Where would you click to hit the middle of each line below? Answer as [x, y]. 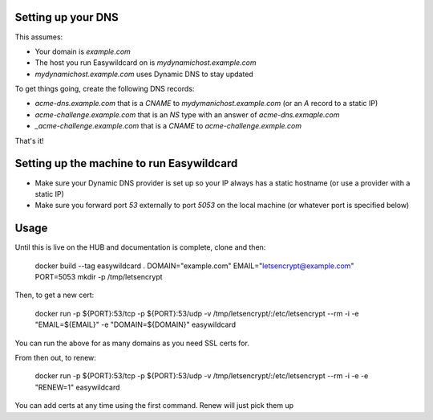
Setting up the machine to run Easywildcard [126, 163]
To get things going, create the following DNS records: [105, 89]
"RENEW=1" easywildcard [77, 387]
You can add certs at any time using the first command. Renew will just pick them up [154, 406]
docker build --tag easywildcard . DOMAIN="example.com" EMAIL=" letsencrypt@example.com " [194, 266]
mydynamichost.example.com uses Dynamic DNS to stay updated [144, 74]
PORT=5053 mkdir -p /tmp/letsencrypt [99, 277]
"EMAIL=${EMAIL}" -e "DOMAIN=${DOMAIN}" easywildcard [136, 324]
